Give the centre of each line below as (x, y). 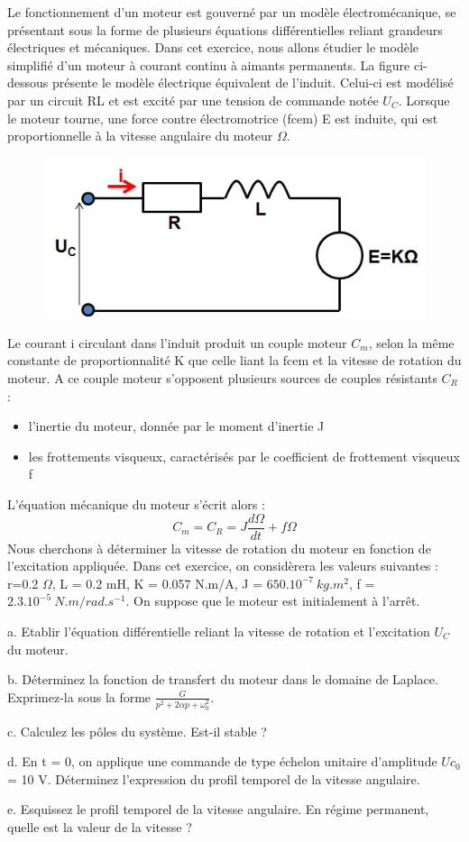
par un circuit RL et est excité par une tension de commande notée (193, 100)
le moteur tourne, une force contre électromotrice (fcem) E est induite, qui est (223, 118)
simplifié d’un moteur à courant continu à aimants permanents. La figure (209, 64)
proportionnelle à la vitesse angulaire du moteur (140, 136)
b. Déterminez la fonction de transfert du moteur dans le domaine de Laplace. (223, 679)
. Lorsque (424, 100)
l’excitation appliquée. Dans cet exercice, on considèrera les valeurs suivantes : (223, 566)
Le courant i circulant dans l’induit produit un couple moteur (177, 342)
